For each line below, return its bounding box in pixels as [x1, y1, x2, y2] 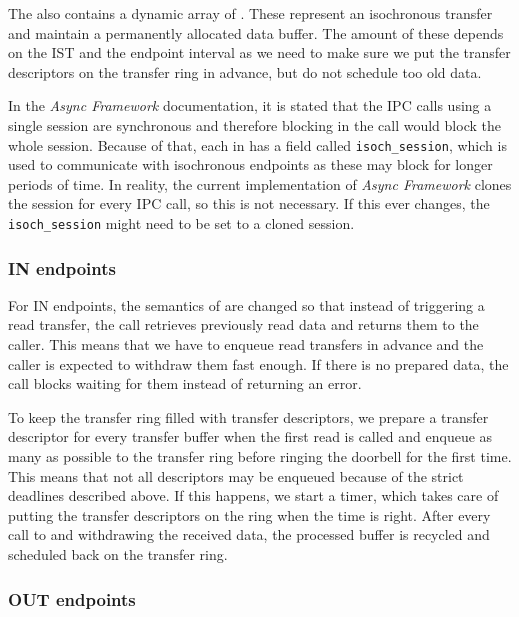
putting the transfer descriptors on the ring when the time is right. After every [8, 504, 491, 525]
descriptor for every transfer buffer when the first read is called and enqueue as [8, 426, 493, 447]
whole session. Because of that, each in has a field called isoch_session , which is [8, 134, 507, 155]
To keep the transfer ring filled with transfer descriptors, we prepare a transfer [8, 406, 489, 427]
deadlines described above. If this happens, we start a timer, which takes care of [8, 485, 499, 506]
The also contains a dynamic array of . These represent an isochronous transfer [8, 3, 493, 23]
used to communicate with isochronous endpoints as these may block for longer [8, 154, 493, 175]
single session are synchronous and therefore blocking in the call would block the [8, 114, 501, 135]
